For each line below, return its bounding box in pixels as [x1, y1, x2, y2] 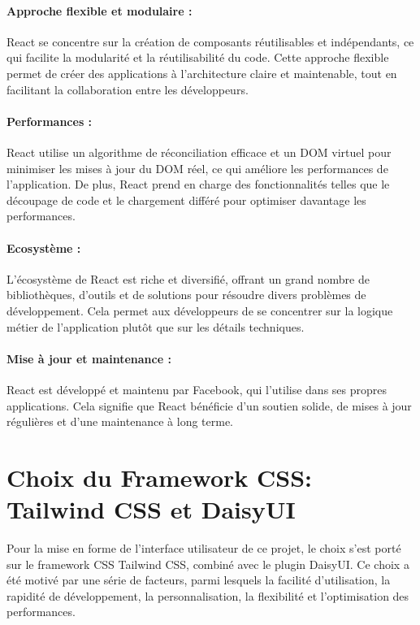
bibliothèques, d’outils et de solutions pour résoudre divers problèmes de [6, 286, 366, 303]
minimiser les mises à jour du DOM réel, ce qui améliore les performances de [6, 159, 388, 176]
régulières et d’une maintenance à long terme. [6, 413, 234, 430]
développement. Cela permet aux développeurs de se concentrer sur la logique [6, 302, 393, 319]
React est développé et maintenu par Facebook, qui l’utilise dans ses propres [6, 380, 388, 397]
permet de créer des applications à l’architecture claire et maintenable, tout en [6, 64, 397, 81]
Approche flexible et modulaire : [6, 2, 193, 19]
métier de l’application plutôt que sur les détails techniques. [6, 318, 305, 335]
